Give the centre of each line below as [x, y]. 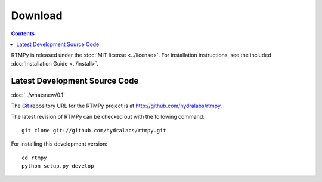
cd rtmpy [34, 158]
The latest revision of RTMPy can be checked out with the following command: [108, 117]
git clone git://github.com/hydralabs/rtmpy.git [94, 130]
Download [37, 16]
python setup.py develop [58, 166]
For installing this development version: [59, 144]
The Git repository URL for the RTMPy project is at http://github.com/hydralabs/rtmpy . [117, 106]
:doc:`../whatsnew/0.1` [38, 95]
